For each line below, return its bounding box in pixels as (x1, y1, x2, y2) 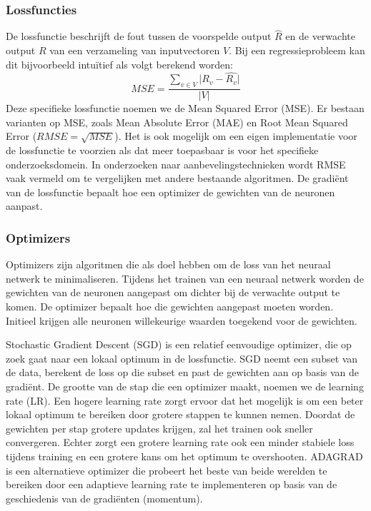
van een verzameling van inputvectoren (49, 43, 220, 58)
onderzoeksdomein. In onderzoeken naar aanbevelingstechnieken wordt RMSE (6, 156, 346, 171)
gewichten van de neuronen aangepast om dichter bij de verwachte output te (6, 285, 340, 300)
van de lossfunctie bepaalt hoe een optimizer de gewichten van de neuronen (6, 184, 335, 199)
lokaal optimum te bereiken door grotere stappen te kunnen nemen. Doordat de (6, 407, 355, 422)
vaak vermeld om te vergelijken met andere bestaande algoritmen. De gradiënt (6, 171, 349, 186)
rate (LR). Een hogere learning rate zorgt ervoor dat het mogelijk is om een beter (6, 393, 364, 408)
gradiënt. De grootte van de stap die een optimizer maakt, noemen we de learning (6, 378, 364, 393)
